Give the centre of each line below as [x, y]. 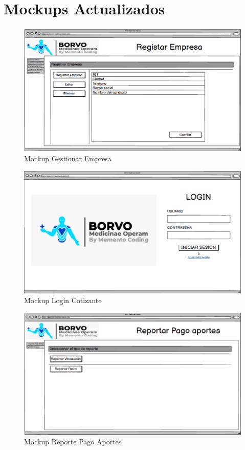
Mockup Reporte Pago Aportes [73, 442]
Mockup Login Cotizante [63, 300]
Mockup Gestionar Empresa [68, 158]
